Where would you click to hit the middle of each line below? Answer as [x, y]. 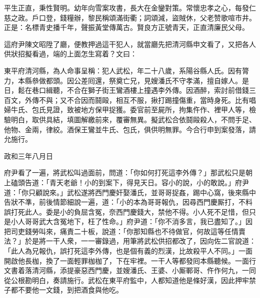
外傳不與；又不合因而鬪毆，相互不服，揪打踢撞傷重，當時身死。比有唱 [140, 100]
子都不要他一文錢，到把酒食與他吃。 [63, 290]
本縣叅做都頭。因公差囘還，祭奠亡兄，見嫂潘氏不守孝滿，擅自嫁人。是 [133, 80]
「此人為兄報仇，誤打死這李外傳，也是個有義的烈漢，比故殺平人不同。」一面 [128, 251]
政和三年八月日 [28, 155]
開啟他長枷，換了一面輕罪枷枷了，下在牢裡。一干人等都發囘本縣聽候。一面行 [130, 260]
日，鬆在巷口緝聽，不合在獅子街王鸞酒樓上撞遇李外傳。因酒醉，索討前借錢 [126, 90]
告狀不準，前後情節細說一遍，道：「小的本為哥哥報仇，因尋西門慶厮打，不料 [128, 202]
